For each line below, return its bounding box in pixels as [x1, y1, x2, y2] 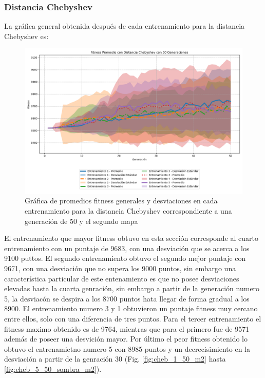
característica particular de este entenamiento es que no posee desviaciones [4, 273, 239, 283]
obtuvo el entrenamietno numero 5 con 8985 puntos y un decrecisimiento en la [4, 343, 250, 354]
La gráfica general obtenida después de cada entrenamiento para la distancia [4, 21, 245, 31]
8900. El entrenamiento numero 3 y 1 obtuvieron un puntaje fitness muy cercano [4, 303, 258, 314]
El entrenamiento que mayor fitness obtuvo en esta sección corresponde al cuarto [4, 233, 259, 243]
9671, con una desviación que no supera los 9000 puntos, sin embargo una [4, 262, 236, 273]
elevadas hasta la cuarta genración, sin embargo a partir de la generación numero [4, 283, 260, 294]
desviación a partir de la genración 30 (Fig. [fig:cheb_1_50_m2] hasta [4, 353, 226, 364]
